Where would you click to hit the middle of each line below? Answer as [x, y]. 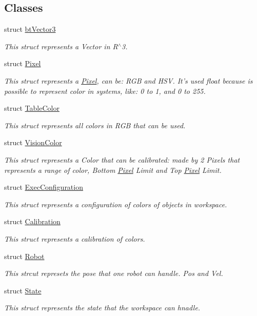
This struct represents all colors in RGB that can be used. [95, 125]
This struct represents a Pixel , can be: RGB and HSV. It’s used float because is [128, 80]
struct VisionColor [33, 142]
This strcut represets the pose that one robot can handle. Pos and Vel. [114, 273]
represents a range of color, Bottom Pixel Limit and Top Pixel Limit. [113, 170]
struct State [23, 290]
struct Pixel [23, 63]
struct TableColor [32, 108]
